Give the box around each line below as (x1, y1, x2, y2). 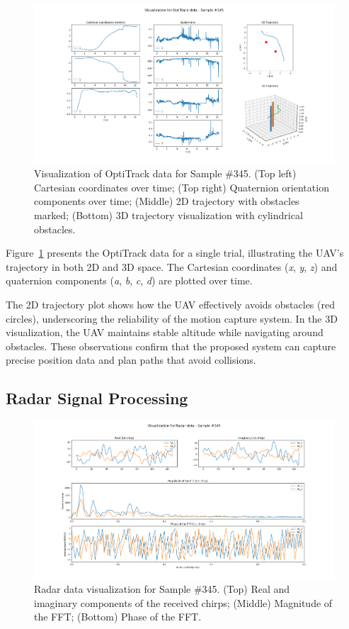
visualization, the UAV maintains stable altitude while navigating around (6, 325, 324, 340)
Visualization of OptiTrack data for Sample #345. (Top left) (34, 166, 297, 181)
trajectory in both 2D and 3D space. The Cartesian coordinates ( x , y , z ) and (6, 259, 338, 274)
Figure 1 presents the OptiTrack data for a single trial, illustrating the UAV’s (6, 245, 344, 260)
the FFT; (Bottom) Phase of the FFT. (34, 609, 202, 624)
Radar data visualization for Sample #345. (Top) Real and (34, 581, 290, 596)
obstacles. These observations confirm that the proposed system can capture (6, 338, 336, 353)
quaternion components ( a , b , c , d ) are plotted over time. (6, 273, 253, 288)
